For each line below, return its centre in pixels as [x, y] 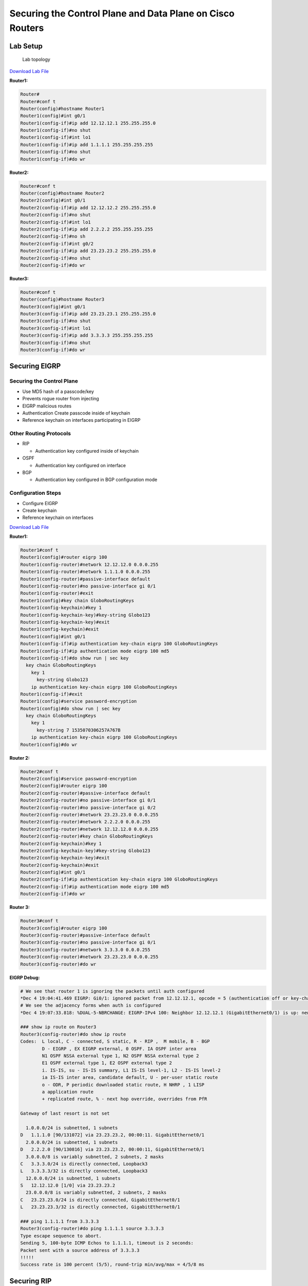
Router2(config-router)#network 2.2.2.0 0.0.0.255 [85, 822]
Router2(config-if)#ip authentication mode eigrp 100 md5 [95, 887]
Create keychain [40, 510]
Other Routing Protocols [40, 434]
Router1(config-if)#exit [52, 694]
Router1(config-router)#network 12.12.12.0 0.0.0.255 [89, 564]
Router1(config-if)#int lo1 [55, 137]
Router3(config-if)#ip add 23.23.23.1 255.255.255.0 [88, 314]
